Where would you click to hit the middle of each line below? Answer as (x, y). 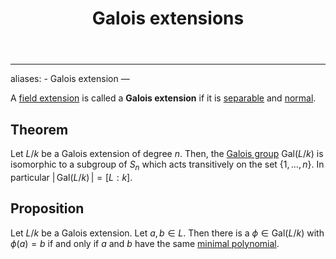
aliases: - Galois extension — (70, 79)
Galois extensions (168, 18)
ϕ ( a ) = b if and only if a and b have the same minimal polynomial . (145, 243)
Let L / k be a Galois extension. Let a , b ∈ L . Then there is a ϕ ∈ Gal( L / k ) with (167, 233)
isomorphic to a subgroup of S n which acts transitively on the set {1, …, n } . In (167, 165)
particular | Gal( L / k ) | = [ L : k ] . (71, 177)
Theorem (39, 129)
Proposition (47, 208)
